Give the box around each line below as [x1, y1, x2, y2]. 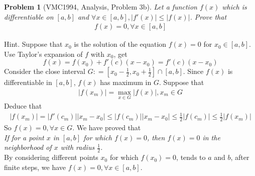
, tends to [176, 152, 206, 162]
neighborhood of [4, 142, 52, 152]
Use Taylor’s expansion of [4, 48, 83, 59]
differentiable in [4, 77, 52, 87]
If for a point [4, 132, 44, 142]
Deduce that [4, 101, 42, 111]
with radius [60, 142, 95, 152]
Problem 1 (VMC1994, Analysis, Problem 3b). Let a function [4, 2, 197, 12]
